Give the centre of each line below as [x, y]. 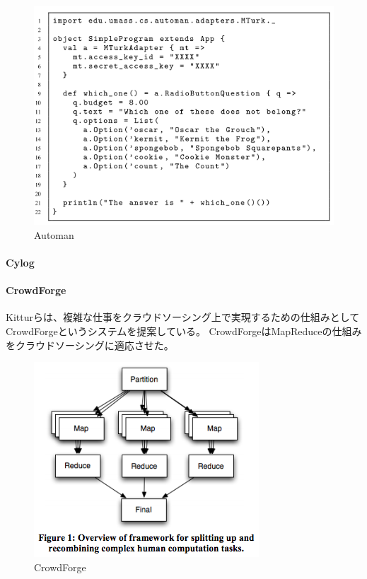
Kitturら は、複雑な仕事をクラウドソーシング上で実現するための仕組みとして [183, 317]
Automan [54, 234]
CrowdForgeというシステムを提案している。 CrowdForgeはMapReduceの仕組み [184, 331]
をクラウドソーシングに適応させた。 [90, 345]
